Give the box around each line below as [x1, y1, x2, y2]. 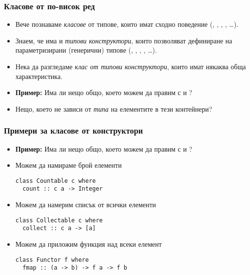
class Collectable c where [15, 216, 103, 224]
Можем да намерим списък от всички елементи [15, 199, 156, 210]
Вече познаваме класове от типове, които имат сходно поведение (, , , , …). [15, 19, 239, 29]
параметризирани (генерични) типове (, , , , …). [15, 45, 157, 55]
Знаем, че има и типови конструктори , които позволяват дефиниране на [15, 35, 232, 45]
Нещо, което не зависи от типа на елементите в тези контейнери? [15, 103, 212, 114]
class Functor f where [15, 256, 89, 263]
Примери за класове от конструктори [4, 124, 143, 137]
